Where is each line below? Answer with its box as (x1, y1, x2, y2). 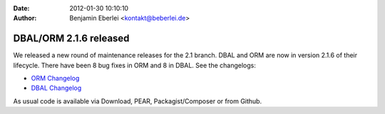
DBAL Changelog (31, 84, 82, 92)
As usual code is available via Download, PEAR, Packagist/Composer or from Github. (13, 96, 262, 106)
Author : (13, 14, 37, 23)
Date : (13, 4, 30, 12)
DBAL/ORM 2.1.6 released (13, 33, 130, 45)
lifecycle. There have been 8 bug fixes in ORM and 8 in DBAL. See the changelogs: (13, 61, 256, 69)
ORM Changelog (31, 74, 80, 83)
